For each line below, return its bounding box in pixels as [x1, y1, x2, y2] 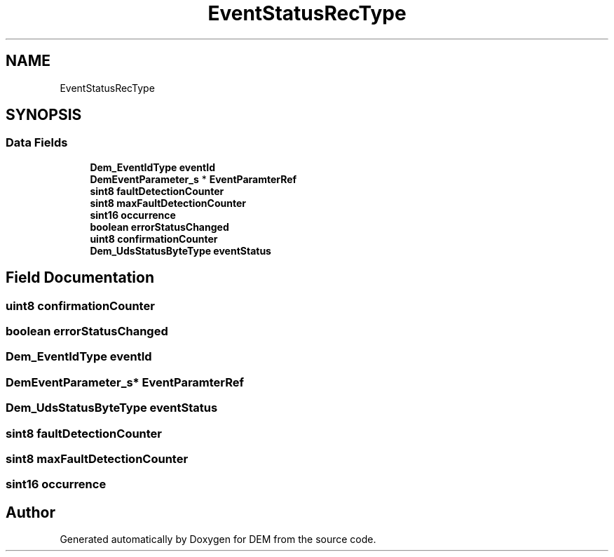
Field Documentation [6, 269, 154, 287]
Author [6, 503, 55, 521]
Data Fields [6, 135, 68, 150]
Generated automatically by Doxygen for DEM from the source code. [60, 533, 376, 546]
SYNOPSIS [6, 106, 82, 124]
